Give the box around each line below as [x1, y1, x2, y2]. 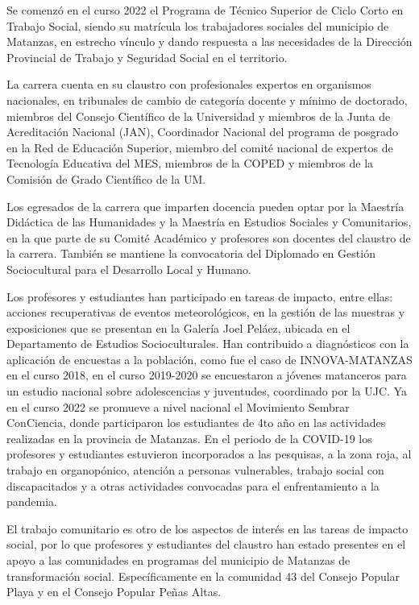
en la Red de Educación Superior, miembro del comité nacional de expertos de [6, 139, 393, 155]
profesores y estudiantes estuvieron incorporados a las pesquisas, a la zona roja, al [6, 445, 412, 462]
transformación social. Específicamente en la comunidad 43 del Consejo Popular [6, 567, 400, 584]
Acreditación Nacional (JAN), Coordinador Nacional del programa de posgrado [6, 123, 398, 140]
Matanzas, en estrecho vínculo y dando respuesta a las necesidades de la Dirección [6, 33, 413, 50]
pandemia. [6, 493, 58, 510]
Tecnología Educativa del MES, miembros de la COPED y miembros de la [6, 155, 374, 172]
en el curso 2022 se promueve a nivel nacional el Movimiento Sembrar [6, 398, 350, 415]
